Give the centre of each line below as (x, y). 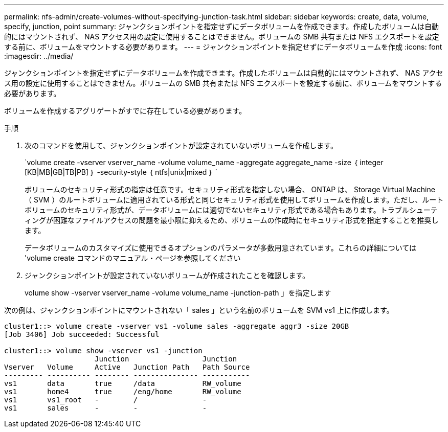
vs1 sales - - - (106, 408)
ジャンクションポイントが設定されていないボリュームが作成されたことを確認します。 (167, 275)
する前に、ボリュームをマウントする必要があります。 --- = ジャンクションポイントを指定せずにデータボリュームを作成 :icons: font (223, 47)
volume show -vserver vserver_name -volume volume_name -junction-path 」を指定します (178, 293)
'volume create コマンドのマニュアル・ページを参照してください (133, 258)
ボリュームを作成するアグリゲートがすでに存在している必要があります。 (125, 111)
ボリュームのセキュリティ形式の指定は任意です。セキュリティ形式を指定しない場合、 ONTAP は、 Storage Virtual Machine (230, 189)
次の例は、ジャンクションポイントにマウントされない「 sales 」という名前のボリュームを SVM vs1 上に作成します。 (199, 310)
